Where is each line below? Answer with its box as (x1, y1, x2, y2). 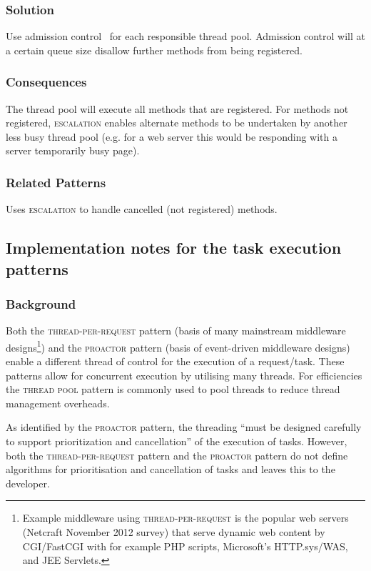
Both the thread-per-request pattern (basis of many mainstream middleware (6, 323, 346, 338)
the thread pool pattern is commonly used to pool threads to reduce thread (6, 382, 340, 397)
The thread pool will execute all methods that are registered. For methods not (6, 101, 349, 116)
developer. (6, 475, 50, 490)
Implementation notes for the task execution (6, 237, 342, 259)
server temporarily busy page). (6, 143, 140, 158)
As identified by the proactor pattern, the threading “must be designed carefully (6, 419, 362, 435)
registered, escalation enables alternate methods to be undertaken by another (6, 115, 347, 130)
